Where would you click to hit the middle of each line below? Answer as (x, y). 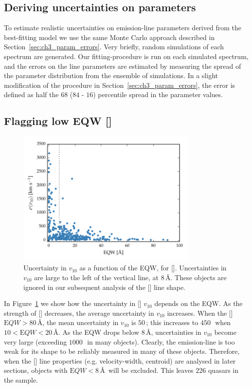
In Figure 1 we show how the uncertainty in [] (73, 303)
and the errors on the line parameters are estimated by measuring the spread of (123, 66)
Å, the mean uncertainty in (78, 322)
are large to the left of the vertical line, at (97, 277)
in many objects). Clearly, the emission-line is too (161, 341)
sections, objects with (36, 370)
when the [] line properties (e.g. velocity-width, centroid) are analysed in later (120, 360)
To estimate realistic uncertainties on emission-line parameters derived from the (123, 28)
